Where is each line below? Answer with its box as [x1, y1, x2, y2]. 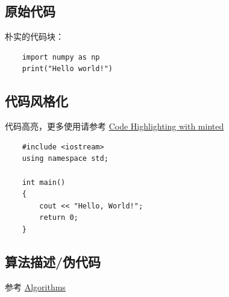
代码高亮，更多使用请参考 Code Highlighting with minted [5, 120, 224, 133]
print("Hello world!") [22, 64, 113, 73]
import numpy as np [22, 52, 100, 61]
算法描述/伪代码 [5, 252, 101, 270]
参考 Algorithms [5, 280, 66, 293]
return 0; [39, 213, 78, 222]
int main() [22, 178, 66, 187]
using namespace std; [22, 154, 108, 163]
